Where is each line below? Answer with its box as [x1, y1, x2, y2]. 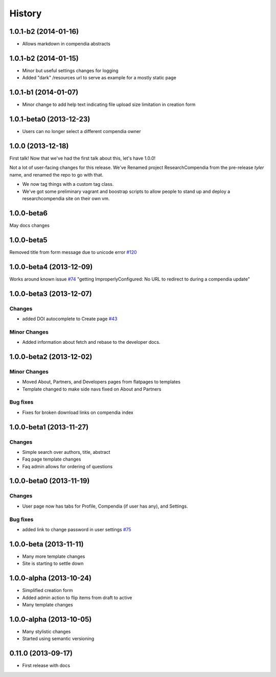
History [9, 8, 42, 19]
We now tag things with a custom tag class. [22, 181, 114, 187]
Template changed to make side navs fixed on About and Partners [22, 386, 162, 392]
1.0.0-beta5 [9, 235, 48, 244]
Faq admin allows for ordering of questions [22, 463, 113, 469]
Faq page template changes [22, 456, 81, 463]
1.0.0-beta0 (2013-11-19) [9, 476, 90, 486]
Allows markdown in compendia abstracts [22, 41, 111, 47]
